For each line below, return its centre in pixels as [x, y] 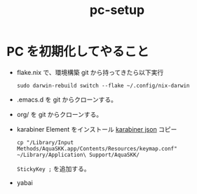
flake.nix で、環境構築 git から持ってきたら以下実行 [90, 72]
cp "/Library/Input [45, 142]
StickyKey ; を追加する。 [53, 168]
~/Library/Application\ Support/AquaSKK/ [78, 155]
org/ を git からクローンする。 [60, 114]
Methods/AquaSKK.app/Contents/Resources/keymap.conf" [97, 148]
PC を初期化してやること [78, 52]
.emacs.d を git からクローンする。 [67, 99]
